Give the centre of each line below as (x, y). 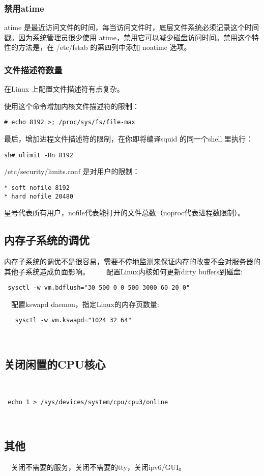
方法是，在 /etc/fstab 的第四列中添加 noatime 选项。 (105, 47)
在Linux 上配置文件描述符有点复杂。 (64, 89)
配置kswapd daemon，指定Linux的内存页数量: (85, 304)
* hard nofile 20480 (39, 196)
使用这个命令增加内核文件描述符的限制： (72, 106)
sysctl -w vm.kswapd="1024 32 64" (73, 320)
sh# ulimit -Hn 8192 (39, 155)
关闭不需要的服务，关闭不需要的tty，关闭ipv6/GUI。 (98, 467)
